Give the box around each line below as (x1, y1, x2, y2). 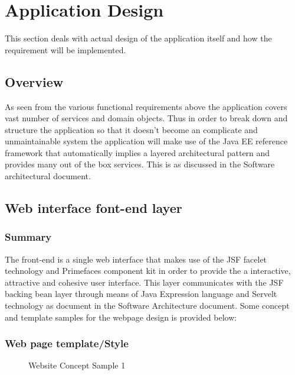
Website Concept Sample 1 (28, 359, 126, 371)
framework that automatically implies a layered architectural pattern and (5, 146, 270, 159)
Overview (5, 72, 64, 90)
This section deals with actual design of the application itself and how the (5, 32, 272, 44)
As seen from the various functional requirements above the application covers (5, 100, 287, 112)
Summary (5, 229, 52, 244)
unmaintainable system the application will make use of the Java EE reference (5, 135, 288, 147)
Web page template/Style (5, 336, 129, 351)
